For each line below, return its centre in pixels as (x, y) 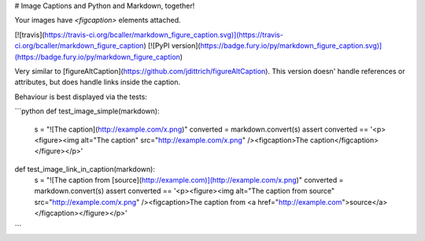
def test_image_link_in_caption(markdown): (85, 169)
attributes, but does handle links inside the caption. (98, 82)
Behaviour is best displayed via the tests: (81, 96)
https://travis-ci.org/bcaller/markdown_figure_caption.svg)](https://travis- (164, 35)
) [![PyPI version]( (172, 46)
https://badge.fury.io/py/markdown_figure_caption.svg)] (291, 46)
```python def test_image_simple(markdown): (87, 111)
